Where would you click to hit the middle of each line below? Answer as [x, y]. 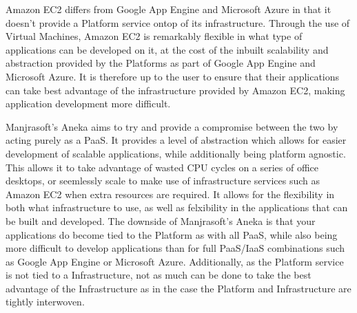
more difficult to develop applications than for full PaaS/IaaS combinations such [175, 248]
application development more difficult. [88, 104]
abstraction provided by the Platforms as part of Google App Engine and [161, 63]
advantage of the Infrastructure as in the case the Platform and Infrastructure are [178, 288]
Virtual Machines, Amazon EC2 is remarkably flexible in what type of [154, 36]
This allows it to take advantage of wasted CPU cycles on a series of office [162, 167]
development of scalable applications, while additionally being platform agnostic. [176, 153]
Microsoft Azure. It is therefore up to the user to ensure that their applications [173, 76]
